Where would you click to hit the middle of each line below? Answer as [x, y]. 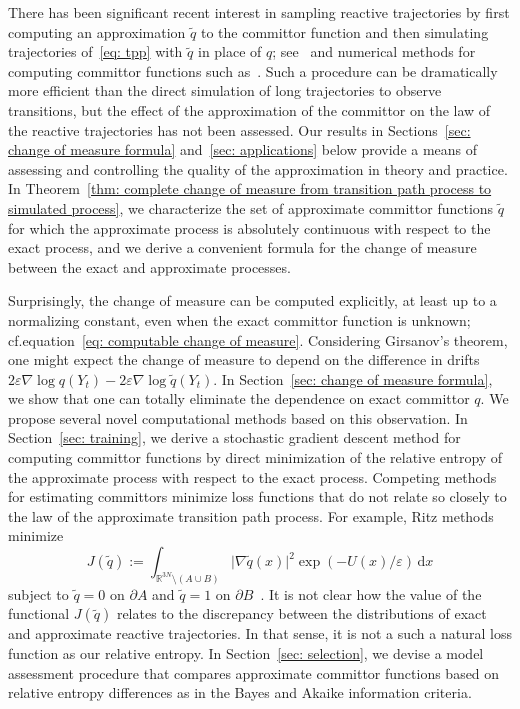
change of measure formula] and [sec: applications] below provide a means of [243, 149]
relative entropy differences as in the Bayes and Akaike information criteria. [240, 692]
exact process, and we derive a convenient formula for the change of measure [242, 247]
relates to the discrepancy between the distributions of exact [301, 613]
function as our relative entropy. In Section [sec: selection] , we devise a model [246, 653]
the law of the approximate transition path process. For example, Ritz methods [251, 515]
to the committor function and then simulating [344, 31]
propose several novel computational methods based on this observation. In [238, 417]
